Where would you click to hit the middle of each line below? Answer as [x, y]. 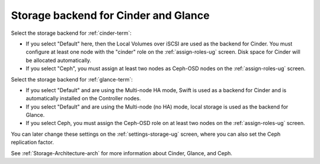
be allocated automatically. [59, 60]
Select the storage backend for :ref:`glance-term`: [72, 79]
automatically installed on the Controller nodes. [84, 99]
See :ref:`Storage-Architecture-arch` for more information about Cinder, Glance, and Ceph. [121, 153]
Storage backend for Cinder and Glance [110, 15]
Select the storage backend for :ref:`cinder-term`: [71, 33]
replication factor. [33, 142]
